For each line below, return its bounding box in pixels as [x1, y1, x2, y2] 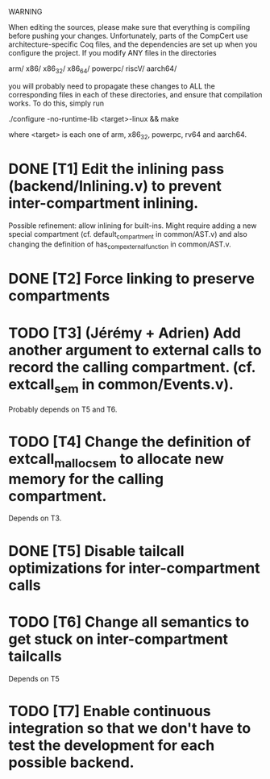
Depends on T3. [8, 513, 62, 523]
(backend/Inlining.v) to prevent [8, 176, 222, 195]
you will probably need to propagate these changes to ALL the [8, 81, 215, 91]
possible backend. [8, 753, 135, 772]
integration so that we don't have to [8, 719, 251, 737]
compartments [8, 287, 110, 305]
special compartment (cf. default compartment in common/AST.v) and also [8, 229, 247, 241]
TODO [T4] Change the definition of [8, 433, 251, 451]
